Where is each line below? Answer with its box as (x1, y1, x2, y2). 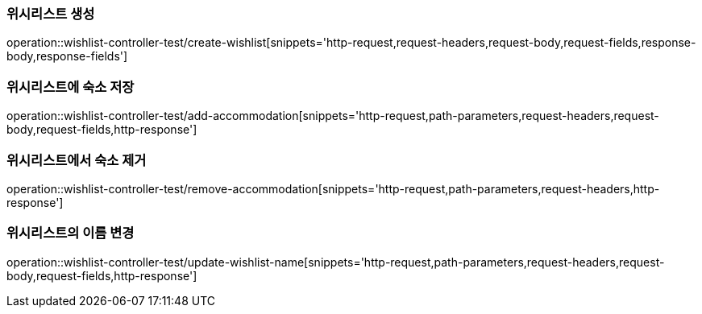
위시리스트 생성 (6, 6, 95, 22)
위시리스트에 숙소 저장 (6, 78, 135, 95)
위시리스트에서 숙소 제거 (6, 151, 147, 168)
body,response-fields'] (6, 49, 128, 64)
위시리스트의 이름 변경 (6, 225, 135, 242)
